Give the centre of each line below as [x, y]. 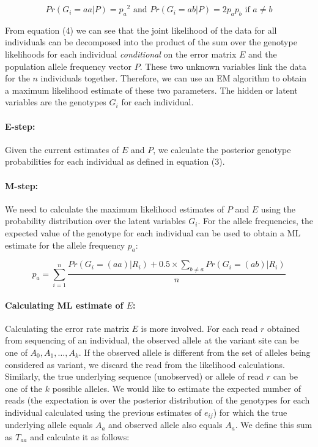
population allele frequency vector [68, 66]
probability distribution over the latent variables [95, 221]
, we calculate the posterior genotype [222, 149]
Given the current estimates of [62, 149]
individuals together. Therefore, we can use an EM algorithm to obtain [174, 78]
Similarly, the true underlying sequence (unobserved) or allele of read [135, 376]
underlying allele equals [49, 425]
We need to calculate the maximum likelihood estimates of [115, 208]
